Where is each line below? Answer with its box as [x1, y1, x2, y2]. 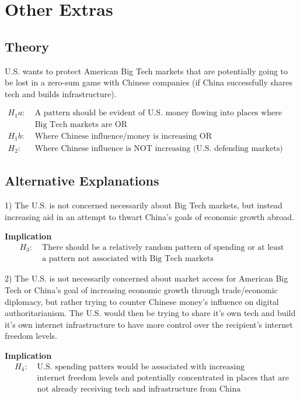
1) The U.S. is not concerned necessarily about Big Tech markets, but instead [5, 199, 282, 211]
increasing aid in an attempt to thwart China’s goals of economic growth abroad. [5, 210, 294, 222]
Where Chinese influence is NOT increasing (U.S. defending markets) [34, 144, 283, 153]
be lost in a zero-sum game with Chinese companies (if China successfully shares [5, 76, 293, 88]
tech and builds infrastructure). [5, 87, 117, 99]
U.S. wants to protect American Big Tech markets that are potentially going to [5, 64, 288, 77]
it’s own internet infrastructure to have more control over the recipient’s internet [5, 318, 293, 330]
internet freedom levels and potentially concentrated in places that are [37, 374, 289, 383]
